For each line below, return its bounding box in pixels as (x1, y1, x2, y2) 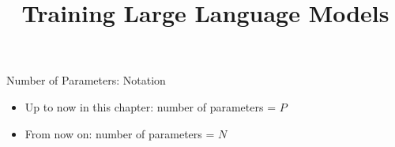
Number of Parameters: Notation (6, 72, 166, 89)
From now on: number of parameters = (24, 125, 215, 141)
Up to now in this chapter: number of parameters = (24, 98, 276, 115)
